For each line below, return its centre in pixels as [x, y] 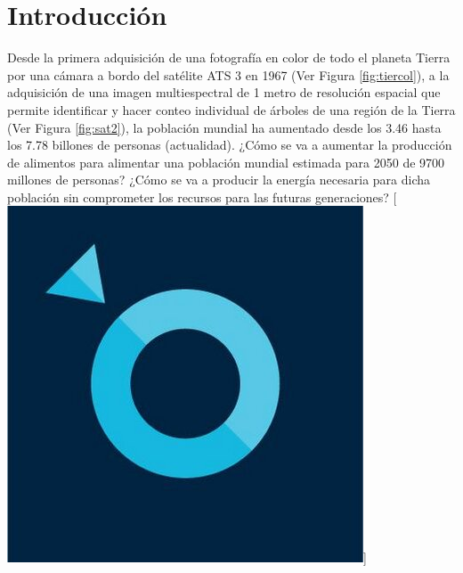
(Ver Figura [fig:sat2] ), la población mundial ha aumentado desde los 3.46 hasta [224, 127]
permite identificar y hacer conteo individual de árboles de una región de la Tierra [231, 109]
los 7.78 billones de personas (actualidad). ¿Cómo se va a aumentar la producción [230, 145]
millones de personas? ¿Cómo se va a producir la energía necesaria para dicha [219, 180]
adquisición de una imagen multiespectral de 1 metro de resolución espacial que [224, 92]
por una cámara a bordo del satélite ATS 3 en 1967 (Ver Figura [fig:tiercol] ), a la [228, 74]
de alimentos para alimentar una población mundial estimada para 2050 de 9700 [226, 162]
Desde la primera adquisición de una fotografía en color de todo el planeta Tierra [229, 57]
